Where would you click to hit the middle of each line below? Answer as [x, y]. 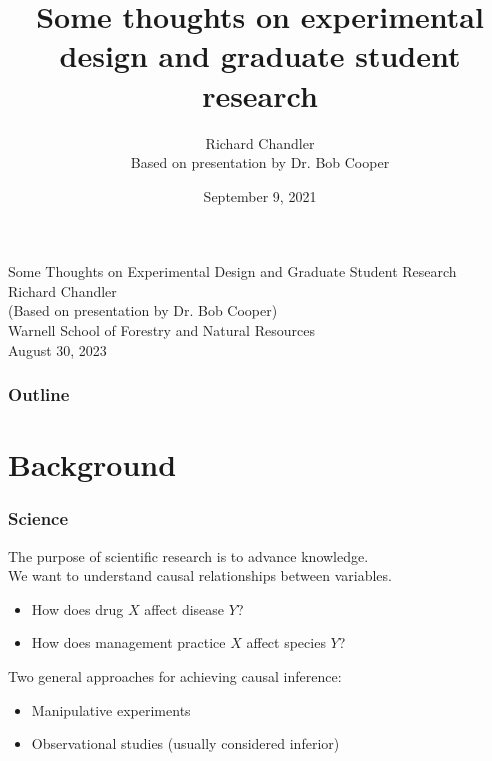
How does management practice [128, 642]
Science [38, 518]
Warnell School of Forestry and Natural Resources [161, 330]
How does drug [77, 608]
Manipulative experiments [111, 709]
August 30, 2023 [57, 349]
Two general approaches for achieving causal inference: [175, 676]
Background [92, 464]
